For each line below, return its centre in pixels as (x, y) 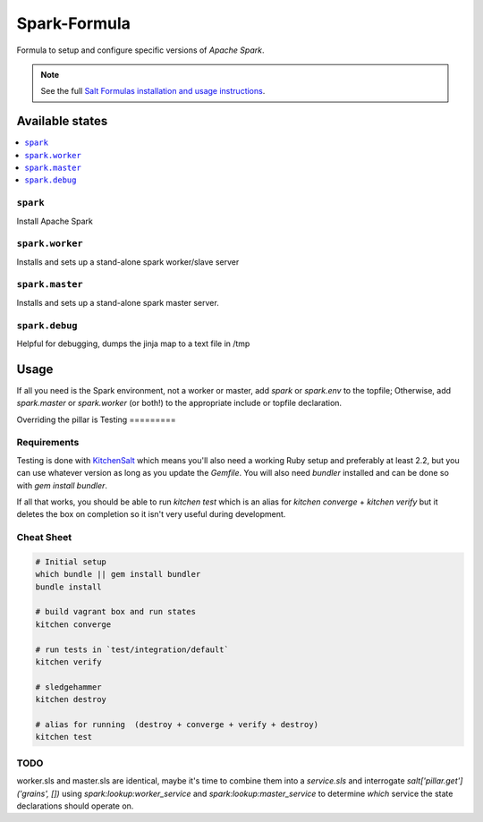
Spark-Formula (74, 23)
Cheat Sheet (44, 538)
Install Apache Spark (55, 221)
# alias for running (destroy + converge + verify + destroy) (177, 724)
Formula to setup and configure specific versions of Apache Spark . (140, 50)
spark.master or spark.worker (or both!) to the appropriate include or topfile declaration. (179, 403)
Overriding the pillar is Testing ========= (96, 419)
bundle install (68, 587)
